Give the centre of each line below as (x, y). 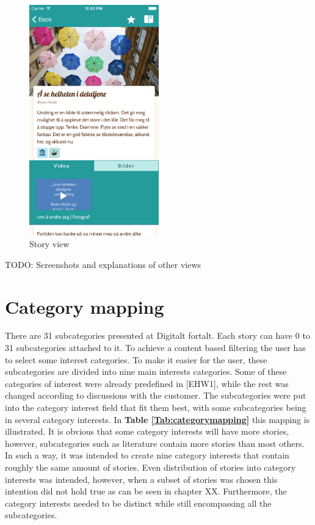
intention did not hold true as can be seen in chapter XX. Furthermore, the (146, 491)
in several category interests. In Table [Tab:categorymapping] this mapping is (157, 419)
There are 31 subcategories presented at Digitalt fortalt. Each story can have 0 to (157, 335)
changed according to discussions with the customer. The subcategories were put (156, 395)
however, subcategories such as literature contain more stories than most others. (155, 443)
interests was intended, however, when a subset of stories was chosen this (141, 479)
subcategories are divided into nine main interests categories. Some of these (146, 371)
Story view (49, 244)
